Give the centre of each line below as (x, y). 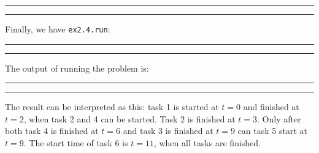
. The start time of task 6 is (76, 143)
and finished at (271, 107)
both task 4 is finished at (52, 131)
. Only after (279, 118)
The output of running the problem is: (77, 68)
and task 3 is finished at (168, 131)
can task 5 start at (272, 131)
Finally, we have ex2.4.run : (58, 29)
